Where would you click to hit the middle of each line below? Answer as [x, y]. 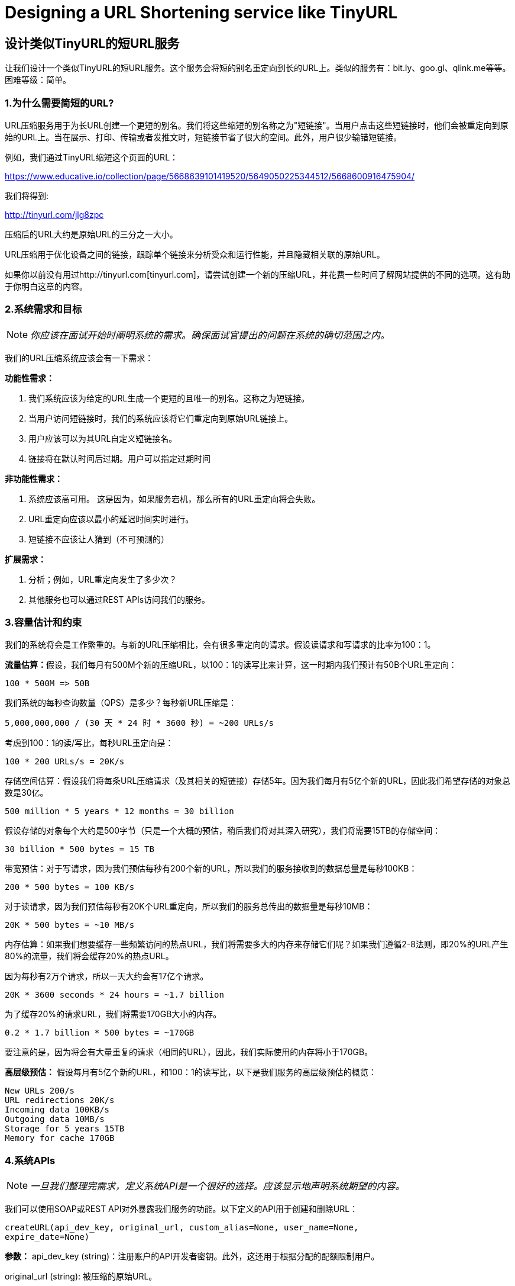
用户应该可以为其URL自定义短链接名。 [103, 438]
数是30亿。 [27, 793]
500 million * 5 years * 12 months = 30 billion [119, 811]
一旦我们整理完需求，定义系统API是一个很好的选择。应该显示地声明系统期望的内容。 [218, 1186]
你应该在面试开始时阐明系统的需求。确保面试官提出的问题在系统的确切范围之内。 [210, 335]
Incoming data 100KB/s [57, 1110]
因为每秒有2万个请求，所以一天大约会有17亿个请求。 [107, 976]
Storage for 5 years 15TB [65, 1129]
